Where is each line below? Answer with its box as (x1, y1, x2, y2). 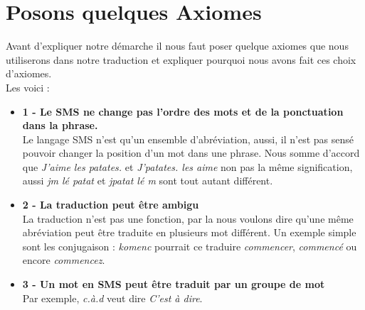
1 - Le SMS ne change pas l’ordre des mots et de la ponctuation (22, 104, 344, 118)
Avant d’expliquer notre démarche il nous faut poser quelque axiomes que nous (6, 38, 349, 53)
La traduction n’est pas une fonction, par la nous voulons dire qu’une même (22, 211, 354, 226)
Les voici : (6, 79, 50, 94)
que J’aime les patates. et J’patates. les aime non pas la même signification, (22, 159, 353, 174)
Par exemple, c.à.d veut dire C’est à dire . (22, 290, 203, 305)
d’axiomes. (6, 66, 52, 81)
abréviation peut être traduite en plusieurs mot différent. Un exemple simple (22, 225, 356, 240)
